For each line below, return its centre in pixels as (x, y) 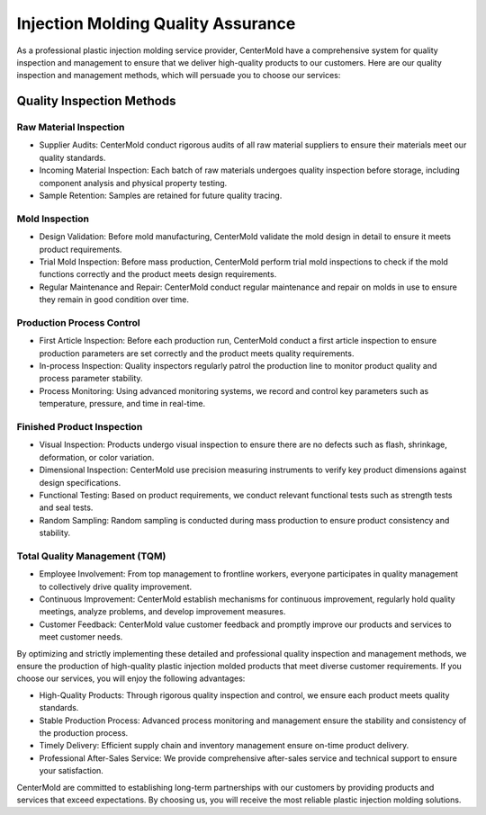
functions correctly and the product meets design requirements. (158, 274)
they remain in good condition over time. (114, 300)
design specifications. (80, 482)
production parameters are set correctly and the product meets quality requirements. (197, 353)
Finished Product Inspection (80, 427)
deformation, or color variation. (97, 457)
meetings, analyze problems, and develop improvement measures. (162, 612)
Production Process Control (79, 322)
